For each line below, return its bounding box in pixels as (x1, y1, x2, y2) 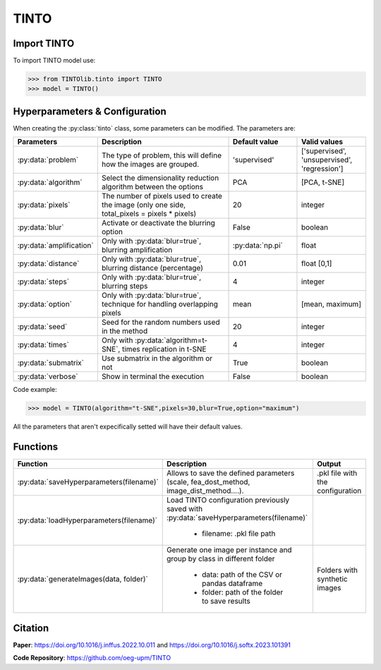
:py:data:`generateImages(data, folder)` (17, 574, 148, 584)
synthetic (317, 574, 349, 584)
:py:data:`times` (17, 340, 70, 349)
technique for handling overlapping (101, 299, 219, 309)
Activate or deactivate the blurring (101, 218, 215, 228)
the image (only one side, (101, 200, 186, 210)
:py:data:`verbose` (17, 371, 78, 381)
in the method (101, 326, 148, 336)
